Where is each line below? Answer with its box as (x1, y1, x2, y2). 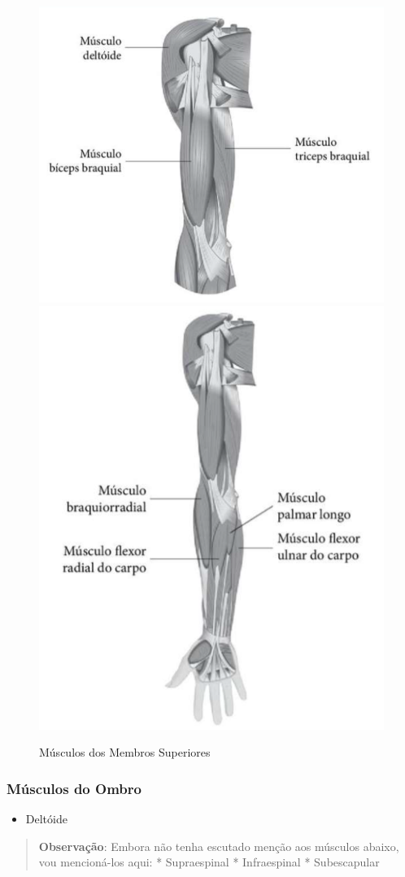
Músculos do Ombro (7, 778, 142, 798)
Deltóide (25, 810, 67, 827)
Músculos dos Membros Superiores (39, 744, 211, 761)
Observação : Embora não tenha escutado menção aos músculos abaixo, (38, 837, 399, 854)
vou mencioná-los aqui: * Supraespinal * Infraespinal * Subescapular (38, 853, 380, 870)
